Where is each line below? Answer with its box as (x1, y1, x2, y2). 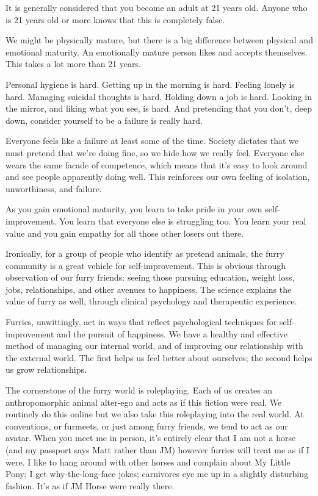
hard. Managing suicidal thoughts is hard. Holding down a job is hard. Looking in (5, 90, 312, 102)
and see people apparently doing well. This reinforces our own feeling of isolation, (5, 170, 310, 183)
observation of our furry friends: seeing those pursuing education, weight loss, (5, 271, 295, 284)
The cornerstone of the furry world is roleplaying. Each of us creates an (5, 384, 273, 397)
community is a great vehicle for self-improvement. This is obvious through (5, 259, 286, 271)
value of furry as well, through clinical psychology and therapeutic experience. (5, 295, 297, 307)
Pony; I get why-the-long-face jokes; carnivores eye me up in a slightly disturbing (5, 467, 309, 480)
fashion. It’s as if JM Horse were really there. (5, 479, 175, 492)
